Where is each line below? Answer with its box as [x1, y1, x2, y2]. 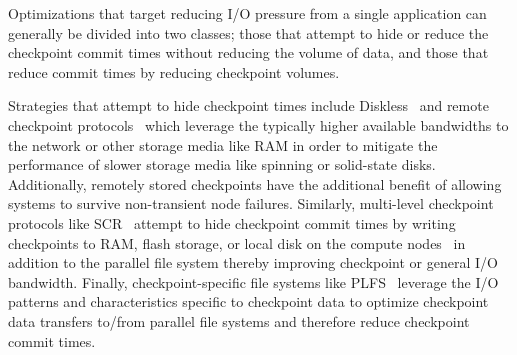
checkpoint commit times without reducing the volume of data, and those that [8, 42, 489, 63]
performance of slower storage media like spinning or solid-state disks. [8, 154, 436, 175]
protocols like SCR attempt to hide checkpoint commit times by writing [8, 212, 456, 233]
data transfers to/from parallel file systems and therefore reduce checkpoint [8, 310, 470, 331]
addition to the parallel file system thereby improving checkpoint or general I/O [8, 252, 498, 273]
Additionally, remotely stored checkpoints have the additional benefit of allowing [8, 173, 502, 194]
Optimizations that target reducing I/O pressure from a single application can [8, 3, 487, 23]
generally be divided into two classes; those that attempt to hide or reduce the [8, 22, 489, 43]
